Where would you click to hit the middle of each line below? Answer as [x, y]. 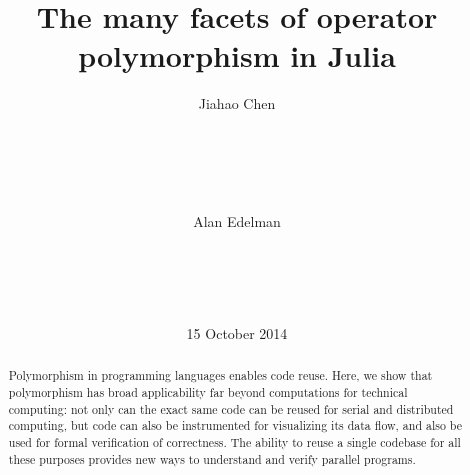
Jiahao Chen [237, 103]
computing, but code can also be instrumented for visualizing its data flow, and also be [235, 425]
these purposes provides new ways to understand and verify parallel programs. [212, 458]
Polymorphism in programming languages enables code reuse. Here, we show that [220, 375]
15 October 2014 [237, 332]
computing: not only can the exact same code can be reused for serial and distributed [231, 408]
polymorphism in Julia [237, 55]
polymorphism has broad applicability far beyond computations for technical [208, 391]
